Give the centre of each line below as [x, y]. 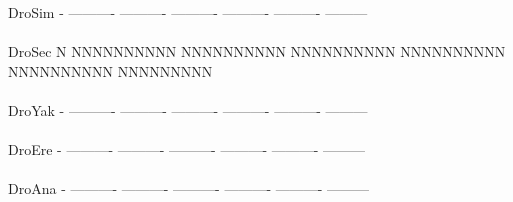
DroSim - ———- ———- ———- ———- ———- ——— [188, 12]
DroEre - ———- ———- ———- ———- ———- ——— [187, 149]
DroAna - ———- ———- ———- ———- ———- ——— [189, 188]
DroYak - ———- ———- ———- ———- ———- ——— [188, 109]
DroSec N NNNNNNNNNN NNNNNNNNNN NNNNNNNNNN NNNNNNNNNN [257, 51]
